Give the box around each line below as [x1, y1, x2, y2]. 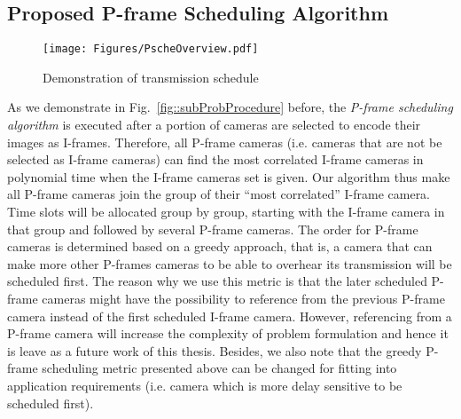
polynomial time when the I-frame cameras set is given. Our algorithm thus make [7, 167, 450, 186]
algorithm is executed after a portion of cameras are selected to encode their [7, 115, 421, 134]
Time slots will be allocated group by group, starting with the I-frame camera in [7, 202, 445, 221]
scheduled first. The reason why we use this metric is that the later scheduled [7, 272, 427, 290]
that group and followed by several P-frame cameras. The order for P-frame [7, 219, 418, 238]
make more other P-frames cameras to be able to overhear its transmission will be [7, 254, 452, 273]
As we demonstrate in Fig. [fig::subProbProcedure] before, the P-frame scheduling [7, 98, 453, 116]
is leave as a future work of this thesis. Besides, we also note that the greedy [7, 341, 422, 360]
